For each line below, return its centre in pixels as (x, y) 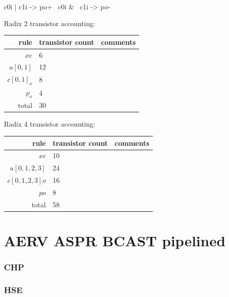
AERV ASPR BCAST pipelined (115, 240)
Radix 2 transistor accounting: (50, 23)
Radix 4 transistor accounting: (50, 124)
